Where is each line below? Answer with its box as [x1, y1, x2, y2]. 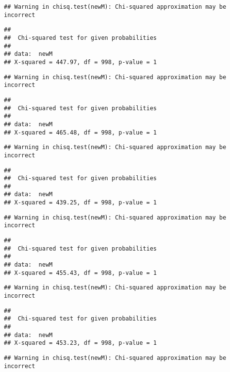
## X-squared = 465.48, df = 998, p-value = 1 [4, 129, 157, 136]
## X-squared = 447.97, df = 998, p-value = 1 [4, 58, 157, 66]
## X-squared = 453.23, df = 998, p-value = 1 [4, 339, 157, 347]
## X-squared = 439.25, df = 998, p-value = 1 [4, 199, 157, 206]
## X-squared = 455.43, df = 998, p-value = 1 [4, 269, 157, 276]
